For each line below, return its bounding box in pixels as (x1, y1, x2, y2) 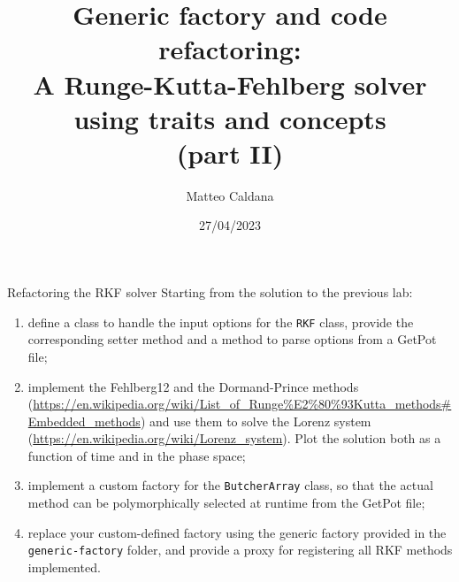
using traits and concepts (73, 100, 386, 136)
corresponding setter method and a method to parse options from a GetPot (27, 330, 437, 348)
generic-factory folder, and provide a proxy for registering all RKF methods (27, 540, 453, 559)
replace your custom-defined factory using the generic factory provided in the (27, 523, 447, 541)
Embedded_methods (27, 411, 141, 430)
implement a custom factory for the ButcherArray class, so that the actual (27, 476, 433, 494)
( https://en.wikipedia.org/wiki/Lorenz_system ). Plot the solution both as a (27, 429, 441, 448)
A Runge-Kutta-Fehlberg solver (33, 65, 427, 102)
